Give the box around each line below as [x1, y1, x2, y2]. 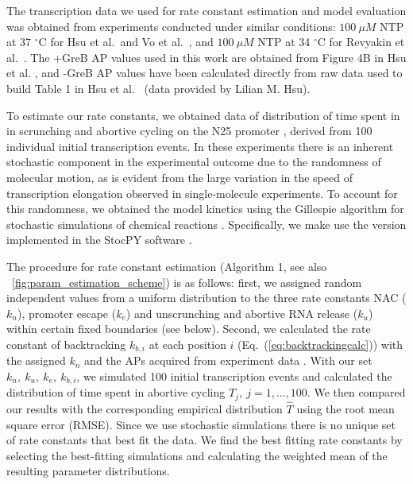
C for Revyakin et [317, 33, 405, 50]
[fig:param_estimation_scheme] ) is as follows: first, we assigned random [12, 273, 362, 290]
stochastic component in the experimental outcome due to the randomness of [6, 153, 381, 170]
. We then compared [307, 384, 406, 401]
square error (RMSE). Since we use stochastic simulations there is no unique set [6, 416, 396, 432]
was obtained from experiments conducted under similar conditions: [6, 17, 336, 34]
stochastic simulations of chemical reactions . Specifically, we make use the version [6, 215, 407, 232]
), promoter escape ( [17, 304, 117, 321]
